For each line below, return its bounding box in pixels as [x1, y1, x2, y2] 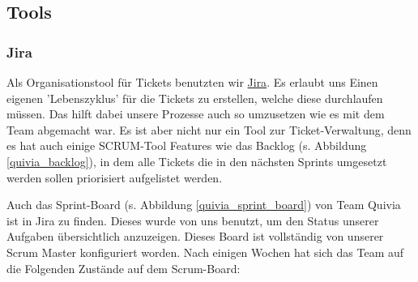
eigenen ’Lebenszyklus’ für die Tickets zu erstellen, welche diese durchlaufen [6, 89, 383, 106]
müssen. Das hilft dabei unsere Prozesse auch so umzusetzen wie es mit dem [6, 105, 385, 122]
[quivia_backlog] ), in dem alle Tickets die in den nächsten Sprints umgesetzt [6, 152, 387, 169]
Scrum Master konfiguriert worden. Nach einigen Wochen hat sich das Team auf [6, 243, 404, 260]
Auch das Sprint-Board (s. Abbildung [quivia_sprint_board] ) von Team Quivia [6, 196, 401, 213]
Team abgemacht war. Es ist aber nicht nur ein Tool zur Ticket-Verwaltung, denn [6, 121, 412, 138]
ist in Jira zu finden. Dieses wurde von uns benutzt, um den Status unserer [6, 211, 379, 229]
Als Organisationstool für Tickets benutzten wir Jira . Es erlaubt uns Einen [6, 74, 378, 90]
